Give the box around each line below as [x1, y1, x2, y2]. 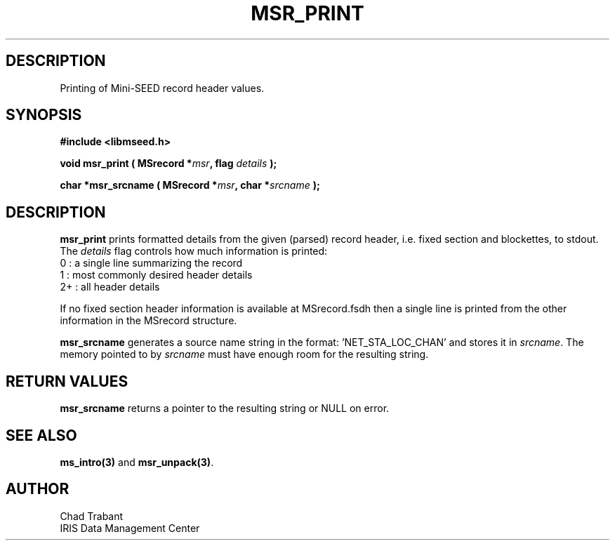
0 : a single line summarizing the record [60, 257, 243, 269]
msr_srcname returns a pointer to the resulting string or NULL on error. [60, 402, 390, 415]
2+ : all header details [60, 281, 160, 293]
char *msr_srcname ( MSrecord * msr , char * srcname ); [60, 179, 320, 192]
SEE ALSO [6, 426, 77, 444]
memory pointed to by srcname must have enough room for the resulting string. [60, 348, 429, 361]
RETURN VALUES [6, 372, 128, 390]
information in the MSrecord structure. [60, 314, 237, 327]
